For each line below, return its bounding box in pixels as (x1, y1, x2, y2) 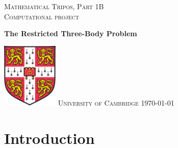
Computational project (4, 11, 80, 21)
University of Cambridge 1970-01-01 (58, 97, 174, 108)
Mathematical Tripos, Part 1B (4, 1, 104, 11)
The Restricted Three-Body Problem (4, 28, 137, 39)
